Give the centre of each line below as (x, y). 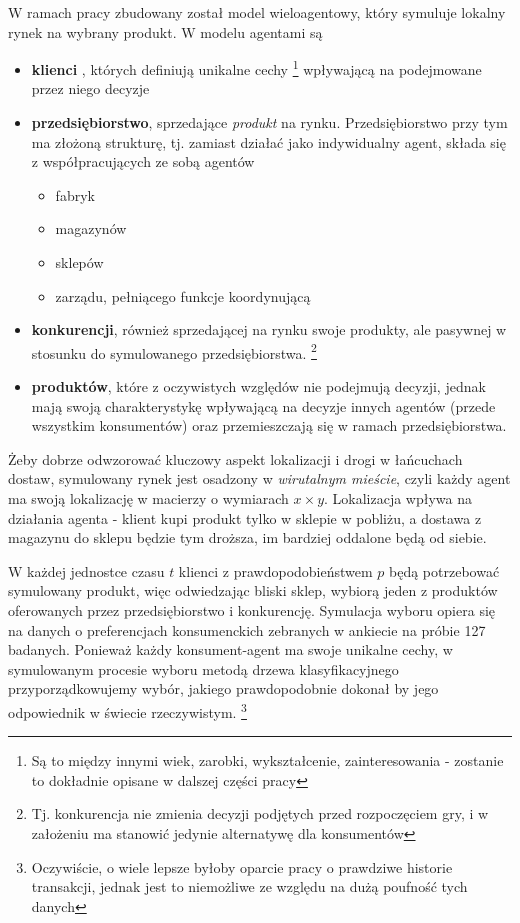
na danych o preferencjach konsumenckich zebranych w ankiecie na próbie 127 (247, 629)
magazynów (91, 228)
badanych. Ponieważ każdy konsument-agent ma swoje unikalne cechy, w (230, 649)
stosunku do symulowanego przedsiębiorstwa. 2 (174, 351)
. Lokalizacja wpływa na (398, 498)
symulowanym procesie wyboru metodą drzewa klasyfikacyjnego (203, 668)
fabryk (75, 194)
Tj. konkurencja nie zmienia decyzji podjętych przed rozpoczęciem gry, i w (260, 813)
